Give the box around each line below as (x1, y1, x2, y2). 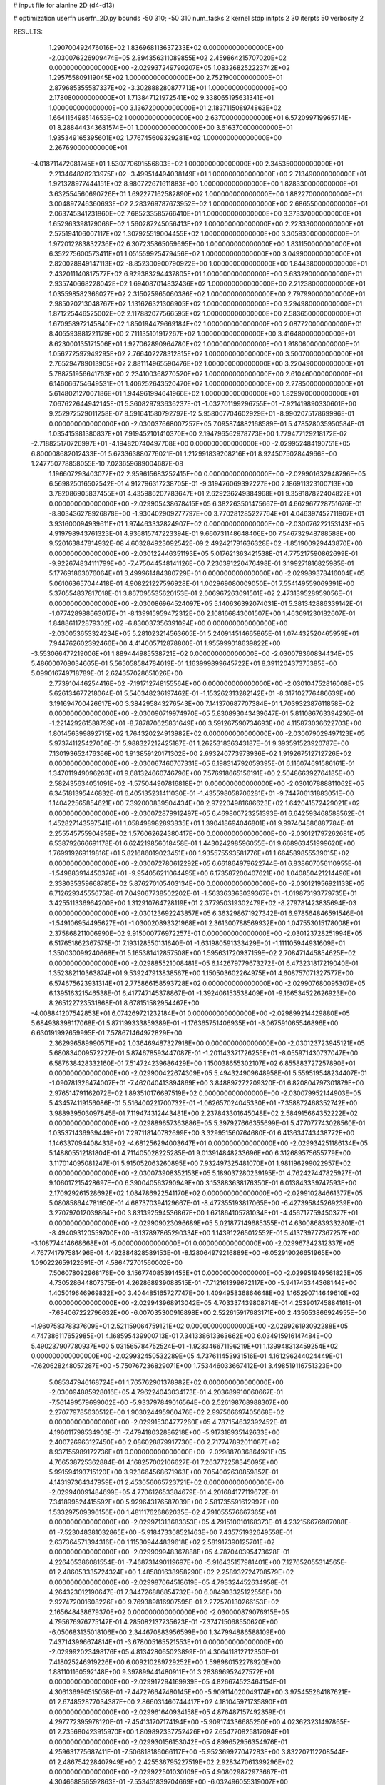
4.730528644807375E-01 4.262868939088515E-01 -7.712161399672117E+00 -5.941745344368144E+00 (48, 1279, 357, 1287)
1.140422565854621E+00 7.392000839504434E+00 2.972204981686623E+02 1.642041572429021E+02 (48, 799, 360, 808)
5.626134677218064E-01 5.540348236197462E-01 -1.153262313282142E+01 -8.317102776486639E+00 (48, 689, 356, 698)
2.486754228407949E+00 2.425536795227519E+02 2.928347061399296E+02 (57, 1757, 294, 1766)
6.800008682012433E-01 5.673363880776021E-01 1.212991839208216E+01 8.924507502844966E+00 (31, 449, 337, 458)
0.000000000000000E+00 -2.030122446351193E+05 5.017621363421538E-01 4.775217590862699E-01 (48, 549, 358, 558)
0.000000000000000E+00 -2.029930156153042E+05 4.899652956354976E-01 (48, 1737, 288, 1746)
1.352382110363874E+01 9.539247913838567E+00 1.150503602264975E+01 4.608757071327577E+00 (48, 969, 354, 977)
